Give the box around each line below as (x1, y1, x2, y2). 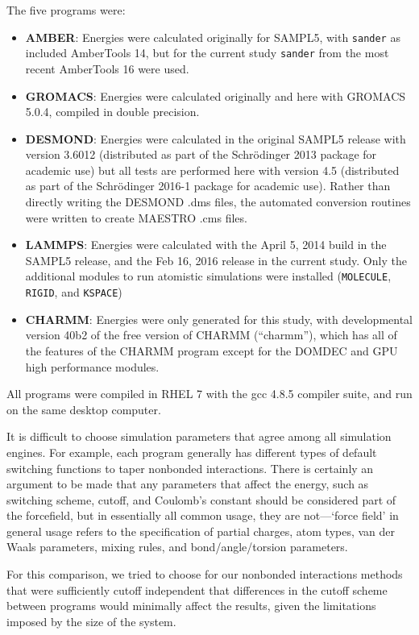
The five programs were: (6, 2, 126, 18)
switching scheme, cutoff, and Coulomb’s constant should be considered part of (6, 491, 396, 508)
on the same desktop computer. (6, 401, 161, 417)
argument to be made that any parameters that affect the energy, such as (6, 475, 369, 492)
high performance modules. (25, 358, 160, 375)
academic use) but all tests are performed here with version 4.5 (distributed (25, 161, 400, 178)
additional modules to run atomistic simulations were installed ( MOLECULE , (25, 268, 392, 284)
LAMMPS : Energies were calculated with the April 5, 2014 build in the (25, 236, 387, 253)
